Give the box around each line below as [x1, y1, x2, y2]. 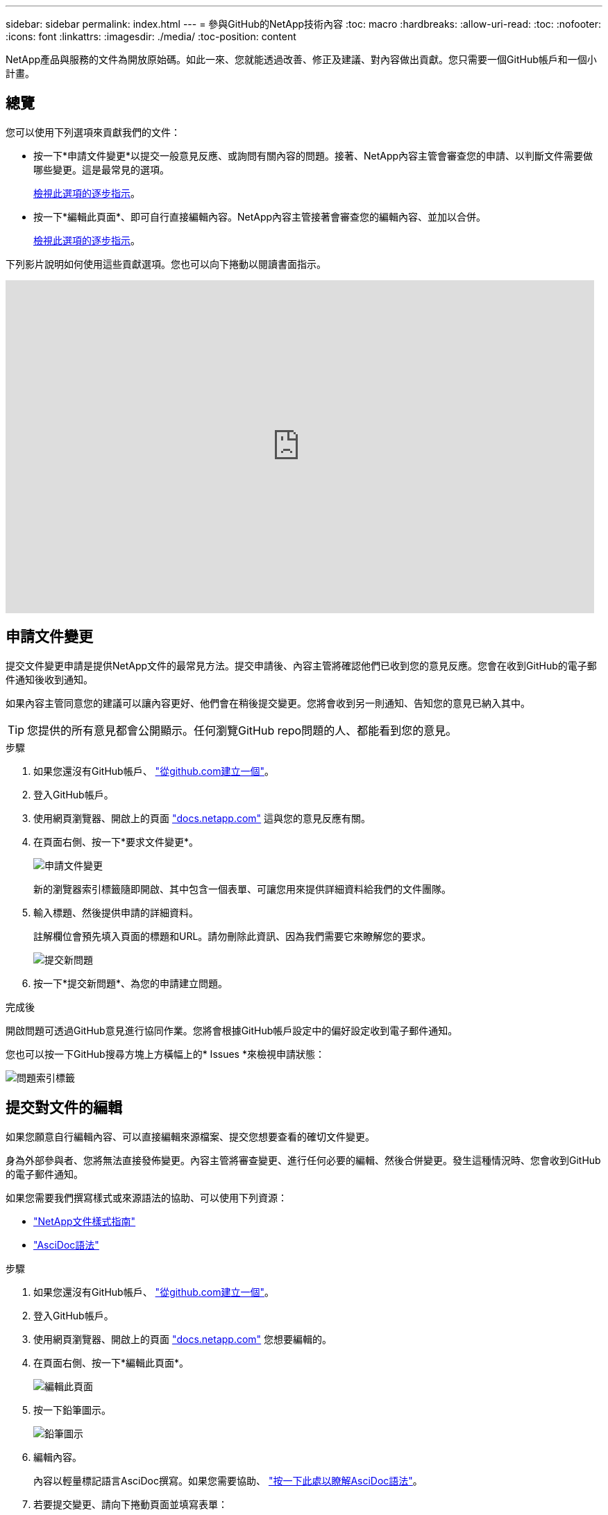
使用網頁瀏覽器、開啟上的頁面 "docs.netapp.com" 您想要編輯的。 [33, 1333, 332, 1345]
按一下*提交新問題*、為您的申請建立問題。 [33, 977, 228, 989]
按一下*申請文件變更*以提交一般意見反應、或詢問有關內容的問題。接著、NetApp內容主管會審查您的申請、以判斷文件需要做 [33, 149, 593, 162]
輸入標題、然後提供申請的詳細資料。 [33, 906, 199, 918]
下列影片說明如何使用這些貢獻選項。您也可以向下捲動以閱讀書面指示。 [6, 257, 326, 270]
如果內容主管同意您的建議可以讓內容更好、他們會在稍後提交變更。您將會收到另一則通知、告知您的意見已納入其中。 [6, 696, 530, 709]
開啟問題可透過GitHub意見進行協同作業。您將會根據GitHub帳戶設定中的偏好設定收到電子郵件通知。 [6, 1024, 458, 1036]
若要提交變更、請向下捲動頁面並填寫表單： [33, 1498, 228, 1510]
